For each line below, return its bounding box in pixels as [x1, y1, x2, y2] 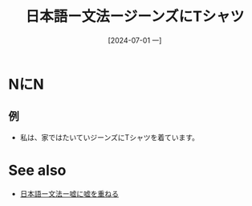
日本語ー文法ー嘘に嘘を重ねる [19, 188, 119, 198]
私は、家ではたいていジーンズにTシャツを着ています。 [19, 132, 199, 142]
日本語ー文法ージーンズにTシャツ [25, 7, 245, 26]
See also [8, 161, 67, 179]
